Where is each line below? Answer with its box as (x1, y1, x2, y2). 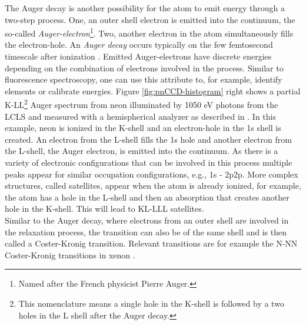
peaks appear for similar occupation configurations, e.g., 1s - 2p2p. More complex (5, 168, 298, 180)
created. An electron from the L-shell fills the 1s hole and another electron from (5, 133, 292, 145)
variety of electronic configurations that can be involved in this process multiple (5, 156, 292, 169)
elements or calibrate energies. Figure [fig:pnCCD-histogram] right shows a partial (5, 84, 301, 97)
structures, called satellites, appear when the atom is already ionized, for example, (5, 179, 301, 192)
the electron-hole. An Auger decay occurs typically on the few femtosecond (5, 38, 273, 51)
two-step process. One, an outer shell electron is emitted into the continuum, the (5, 13, 295, 25)
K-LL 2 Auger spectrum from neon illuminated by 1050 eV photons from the (5, 97, 278, 111)
